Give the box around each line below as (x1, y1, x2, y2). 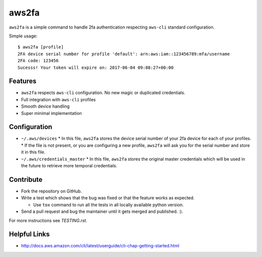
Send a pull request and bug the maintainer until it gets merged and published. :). (21, 209, 183, 214)
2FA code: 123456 (17, 58, 59, 64)
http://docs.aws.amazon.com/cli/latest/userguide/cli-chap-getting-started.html (21, 243, 180, 249)
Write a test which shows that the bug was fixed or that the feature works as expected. (21, 195, 195, 201)
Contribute (9, 175, 43, 184)
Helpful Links (9, 230, 50, 239)
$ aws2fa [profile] (17, 44, 64, 50)
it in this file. (21, 149, 46, 155)
